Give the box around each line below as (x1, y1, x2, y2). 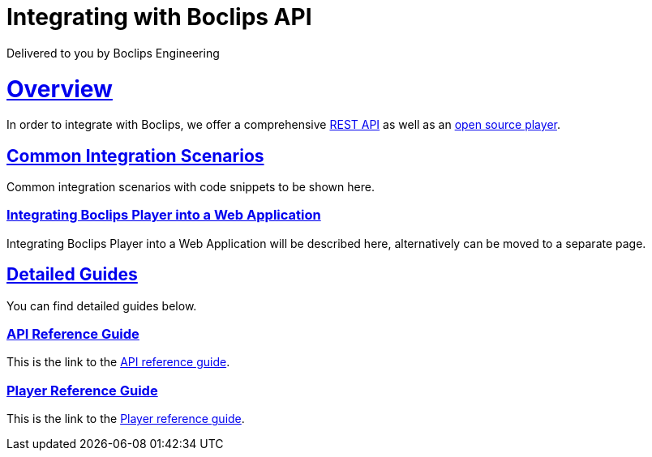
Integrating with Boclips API (6, 3, 312, 31)
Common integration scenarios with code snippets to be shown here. (6, 180, 375, 194)
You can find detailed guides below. (6, 298, 197, 313)
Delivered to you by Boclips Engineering (6, 45, 220, 60)
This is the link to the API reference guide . (6, 355, 230, 369)
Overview (6, 75, 113, 103)
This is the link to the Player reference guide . (6, 412, 245, 426)
